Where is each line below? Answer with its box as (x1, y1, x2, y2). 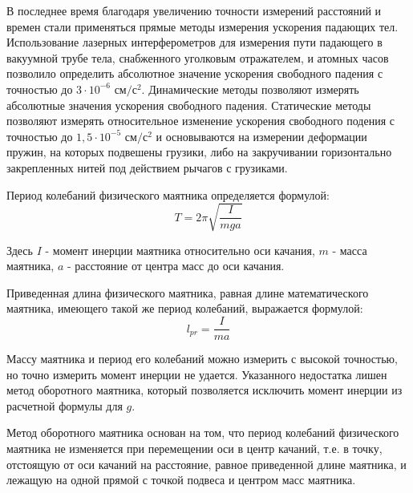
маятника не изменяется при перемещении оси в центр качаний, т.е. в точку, (6, 440, 383, 457)
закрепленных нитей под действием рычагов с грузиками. (6, 159, 288, 176)
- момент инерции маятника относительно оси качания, (45, 241, 315, 258)
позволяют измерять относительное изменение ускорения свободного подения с (6, 112, 395, 129)
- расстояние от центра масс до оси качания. (67, 257, 285, 274)
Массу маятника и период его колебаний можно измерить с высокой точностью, (6, 350, 398, 367)
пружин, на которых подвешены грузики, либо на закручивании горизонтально (6, 143, 392, 160)
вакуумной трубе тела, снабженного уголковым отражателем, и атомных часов (6, 49, 389, 66)
